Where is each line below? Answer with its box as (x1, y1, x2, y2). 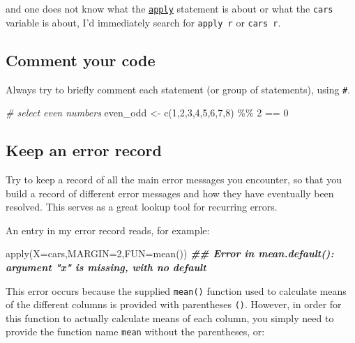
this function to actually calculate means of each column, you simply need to (6, 310, 334, 325)
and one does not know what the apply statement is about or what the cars (6, 1, 333, 15)
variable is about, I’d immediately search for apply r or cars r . (6, 15, 281, 29)
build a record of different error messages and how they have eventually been (6, 185, 334, 200)
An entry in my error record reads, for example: (6, 222, 210, 237)
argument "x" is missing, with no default (6, 259, 206, 274)
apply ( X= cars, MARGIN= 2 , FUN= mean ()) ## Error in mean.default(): (6, 246, 334, 261)
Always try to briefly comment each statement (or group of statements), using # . (6, 82, 351, 96)
